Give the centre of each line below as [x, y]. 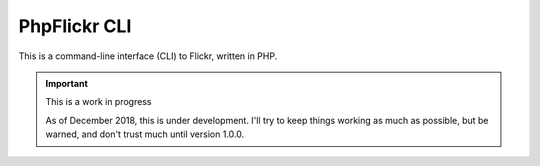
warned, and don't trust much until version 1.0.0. [145, 134]
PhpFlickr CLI [75, 26]
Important [67, 83]
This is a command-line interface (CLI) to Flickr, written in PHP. [148, 56]
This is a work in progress [98, 102]
